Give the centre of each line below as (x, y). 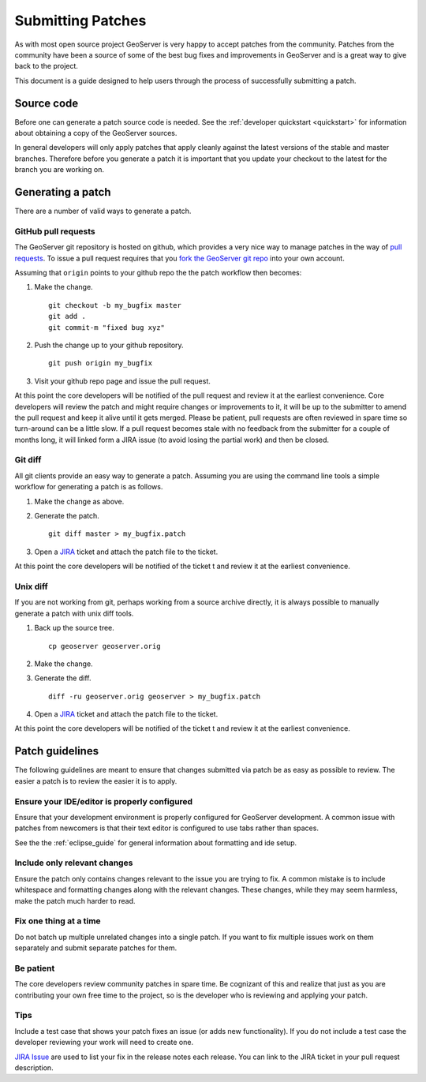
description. (34, 1067)
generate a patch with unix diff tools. (74, 613)
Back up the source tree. (74, 628)
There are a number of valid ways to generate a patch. (103, 211)
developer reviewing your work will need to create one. (104, 1043)
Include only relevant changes (74, 863)
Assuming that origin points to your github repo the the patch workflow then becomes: (158, 273)
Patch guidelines (56, 751)
